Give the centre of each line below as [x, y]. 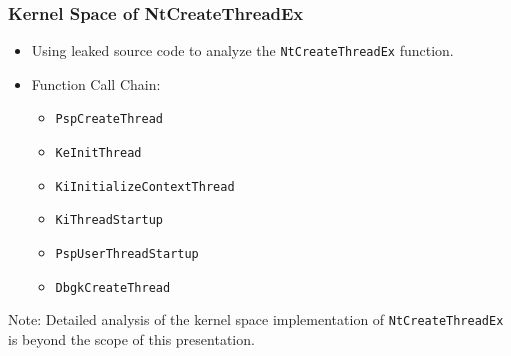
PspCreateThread [109, 119]
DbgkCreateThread [113, 287]
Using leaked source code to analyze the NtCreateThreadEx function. [242, 50]
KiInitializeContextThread [145, 186]
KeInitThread [98, 153]
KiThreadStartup [109, 220]
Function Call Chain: [96, 83]
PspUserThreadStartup [127, 254]
